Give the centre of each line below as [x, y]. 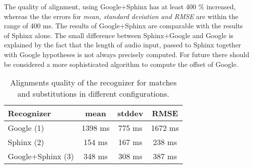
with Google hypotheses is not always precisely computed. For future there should [127, 54]
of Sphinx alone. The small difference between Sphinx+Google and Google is [119, 35]
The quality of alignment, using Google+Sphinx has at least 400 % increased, [120, 6]
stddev [130, 113]
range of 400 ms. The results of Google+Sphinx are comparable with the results [124, 26]
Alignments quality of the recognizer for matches [93, 83]
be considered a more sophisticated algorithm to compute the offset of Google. [121, 64]
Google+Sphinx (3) [41, 156]
